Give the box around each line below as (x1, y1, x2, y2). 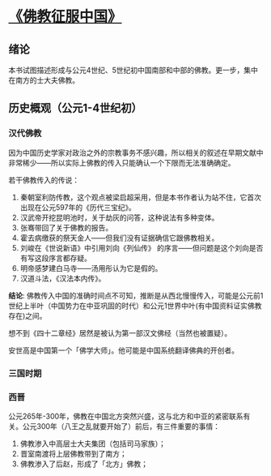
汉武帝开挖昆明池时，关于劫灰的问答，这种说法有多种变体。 (19, 212, 219, 222)
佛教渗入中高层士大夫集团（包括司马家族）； (19, 439, 166, 448)
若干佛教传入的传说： (8, 175, 79, 185)
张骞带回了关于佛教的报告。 (19, 222, 113, 232)
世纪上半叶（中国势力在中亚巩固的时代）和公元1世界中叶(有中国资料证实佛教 (8, 301, 262, 311)
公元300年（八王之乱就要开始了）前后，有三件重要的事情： (22, 421, 221, 431)
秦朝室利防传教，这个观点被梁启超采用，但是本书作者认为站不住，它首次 (19, 192, 261, 202)
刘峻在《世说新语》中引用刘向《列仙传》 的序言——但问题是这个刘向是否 (19, 242, 264, 252)
